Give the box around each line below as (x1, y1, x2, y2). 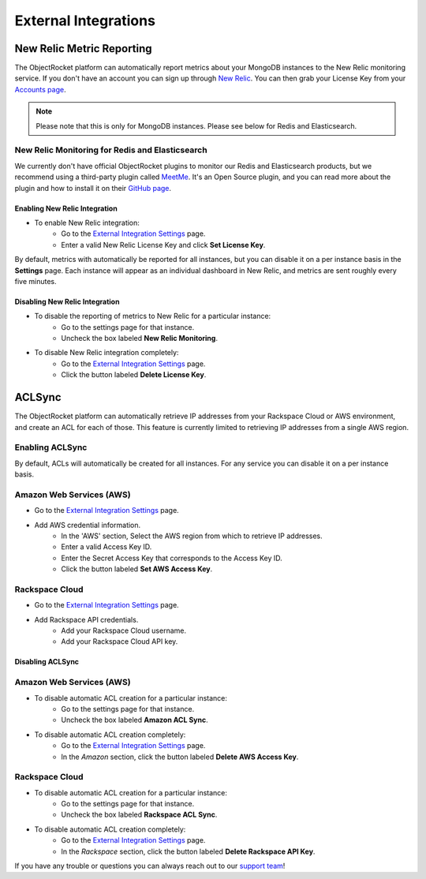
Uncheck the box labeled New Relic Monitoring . (61, 334, 219, 343)
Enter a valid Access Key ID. (61, 542, 152, 552)
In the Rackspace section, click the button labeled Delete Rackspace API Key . (61, 847, 316, 856)
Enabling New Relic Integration (14, 204, 118, 213)
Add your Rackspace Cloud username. (61, 626, 187, 635)
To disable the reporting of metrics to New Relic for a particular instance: (34, 312, 271, 321)
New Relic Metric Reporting (14, 42, 153, 55)
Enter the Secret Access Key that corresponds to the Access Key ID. (61, 553, 283, 563)
